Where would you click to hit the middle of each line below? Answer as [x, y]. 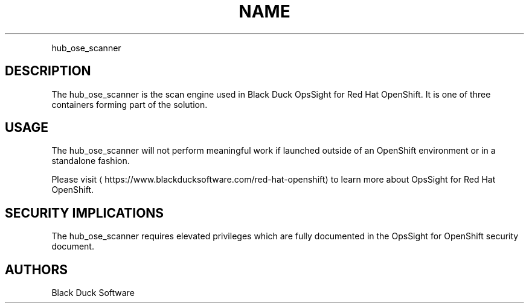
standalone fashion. [91, 161]
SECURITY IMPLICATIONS [85, 213]
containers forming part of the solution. [130, 104]
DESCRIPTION [48, 71]
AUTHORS [37, 269]
